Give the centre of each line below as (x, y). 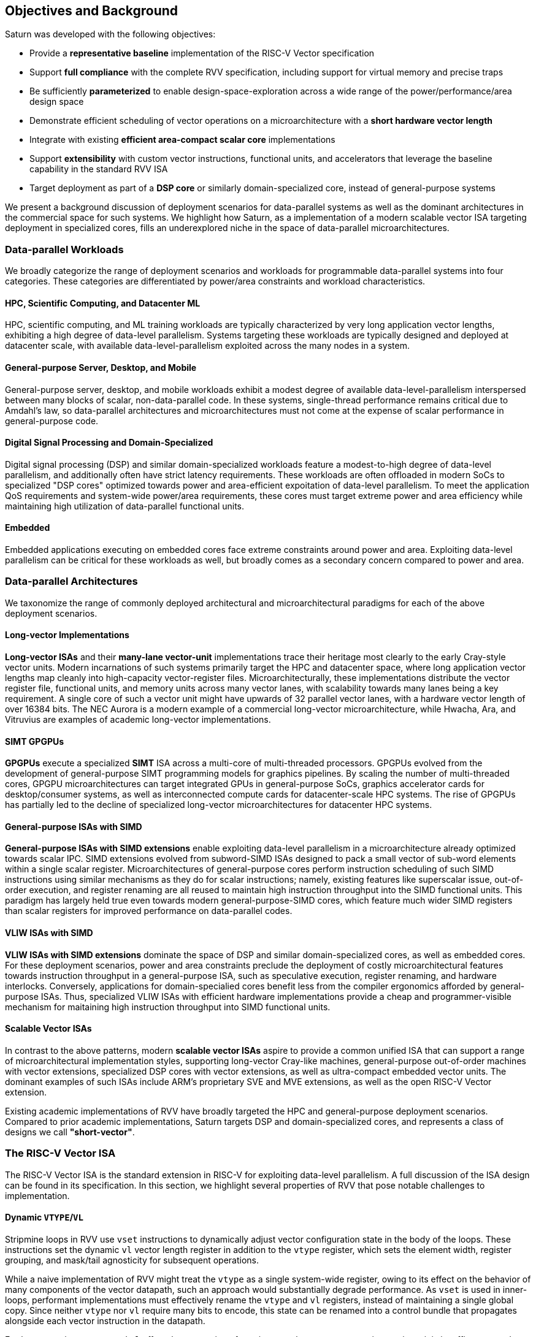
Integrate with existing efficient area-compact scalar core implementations (182, 140)
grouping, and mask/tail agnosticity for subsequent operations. (132, 1260)
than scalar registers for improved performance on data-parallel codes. (149, 911)
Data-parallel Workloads (64, 249)
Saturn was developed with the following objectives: (110, 34)
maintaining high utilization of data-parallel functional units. (125, 506)
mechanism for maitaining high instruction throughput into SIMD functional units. (168, 1007)
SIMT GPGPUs (35, 741)
